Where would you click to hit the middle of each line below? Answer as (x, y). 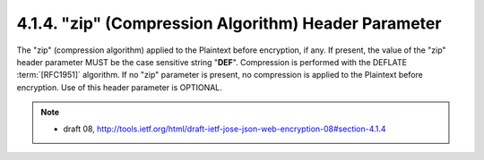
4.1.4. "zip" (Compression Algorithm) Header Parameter (229, 23)
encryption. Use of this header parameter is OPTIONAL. (120, 87)
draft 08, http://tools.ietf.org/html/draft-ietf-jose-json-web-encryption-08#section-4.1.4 (225, 129)
